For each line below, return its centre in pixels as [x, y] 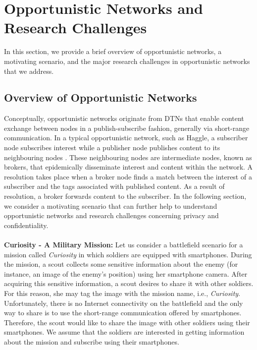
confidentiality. [26, 225]
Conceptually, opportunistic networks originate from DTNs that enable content [124, 118]
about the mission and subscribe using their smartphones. [92, 341]
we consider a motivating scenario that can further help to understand [111, 205]
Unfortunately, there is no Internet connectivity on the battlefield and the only [124, 303]
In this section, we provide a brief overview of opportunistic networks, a [113, 51]
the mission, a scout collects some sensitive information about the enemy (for [121, 264]
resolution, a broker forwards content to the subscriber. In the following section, [125, 196]
